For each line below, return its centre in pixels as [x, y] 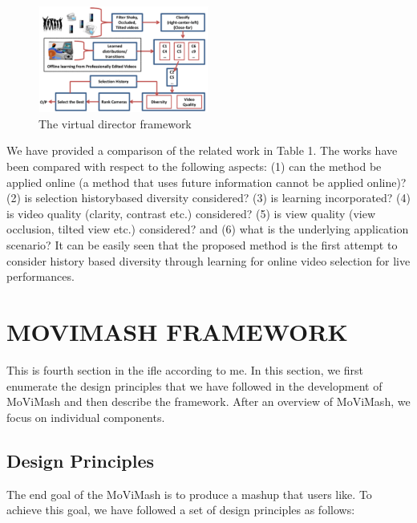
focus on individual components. [86, 417]
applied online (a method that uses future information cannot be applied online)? [206, 182]
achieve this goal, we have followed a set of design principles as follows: [181, 510]
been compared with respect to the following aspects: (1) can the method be [194, 166]
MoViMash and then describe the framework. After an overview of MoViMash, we [208, 401]
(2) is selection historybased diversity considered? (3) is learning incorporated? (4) [208, 198]
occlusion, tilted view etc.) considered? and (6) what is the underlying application [208, 229]
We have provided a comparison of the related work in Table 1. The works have [202, 150]
